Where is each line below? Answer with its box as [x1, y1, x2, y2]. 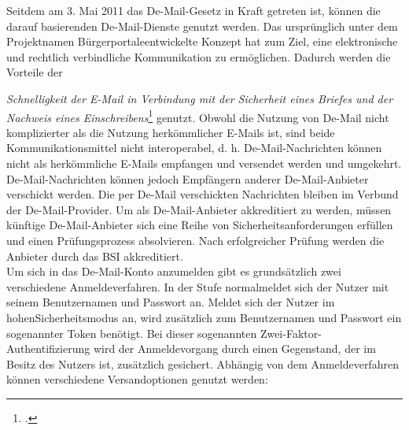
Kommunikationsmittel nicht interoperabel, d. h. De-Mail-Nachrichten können [6, 139, 382, 156]
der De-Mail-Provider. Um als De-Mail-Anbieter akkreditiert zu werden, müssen [6, 201, 392, 217]
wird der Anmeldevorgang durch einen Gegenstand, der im [93, 340, 376, 357]
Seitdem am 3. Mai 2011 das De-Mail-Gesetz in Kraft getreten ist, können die [6, 2, 381, 18]
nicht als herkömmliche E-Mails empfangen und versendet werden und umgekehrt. [6, 155, 402, 171]
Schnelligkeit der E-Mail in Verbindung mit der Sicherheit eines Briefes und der [6, 90, 393, 106]
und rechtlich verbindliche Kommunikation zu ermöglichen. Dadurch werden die [6, 48, 391, 65]
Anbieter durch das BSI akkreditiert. [6, 247, 183, 264]
